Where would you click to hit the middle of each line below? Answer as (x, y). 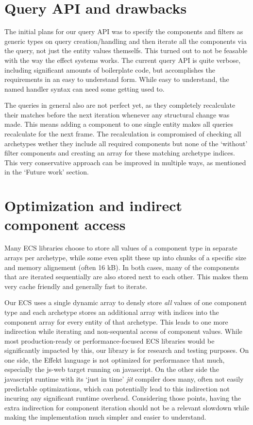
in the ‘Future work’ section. (47, 172)
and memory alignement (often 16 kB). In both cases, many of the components (122, 267)
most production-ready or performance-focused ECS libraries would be (110, 340)
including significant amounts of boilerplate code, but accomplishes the (110, 69)
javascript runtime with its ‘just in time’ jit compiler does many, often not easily (124, 379)
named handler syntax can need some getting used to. (84, 88)
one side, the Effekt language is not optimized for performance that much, (115, 359)
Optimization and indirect (93, 205)
